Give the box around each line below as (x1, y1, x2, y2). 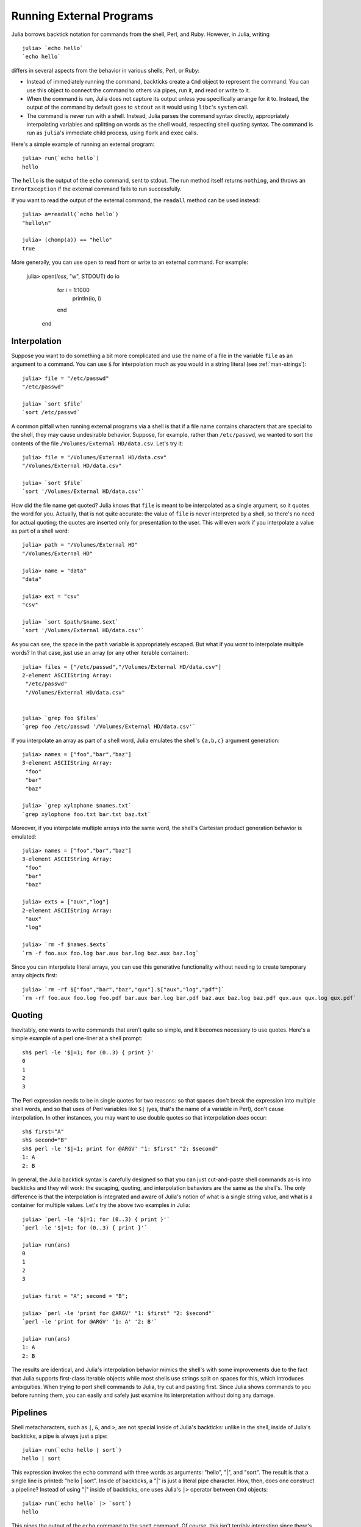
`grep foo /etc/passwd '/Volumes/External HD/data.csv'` (22, 723, 196, 730)
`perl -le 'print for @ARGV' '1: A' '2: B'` (22, 1318, 158, 1325)
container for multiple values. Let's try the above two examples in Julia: (11, 1201, 190, 1209)
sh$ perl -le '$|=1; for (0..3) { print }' (22, 1049, 154, 1056)
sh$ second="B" (22, 1137, 68, 1143)
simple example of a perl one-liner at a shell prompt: (11, 1035, 143, 1042)
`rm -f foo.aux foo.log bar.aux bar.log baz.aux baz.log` (22, 950, 199, 957)
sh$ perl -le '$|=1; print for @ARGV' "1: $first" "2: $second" (22, 1145, 219, 1152)
